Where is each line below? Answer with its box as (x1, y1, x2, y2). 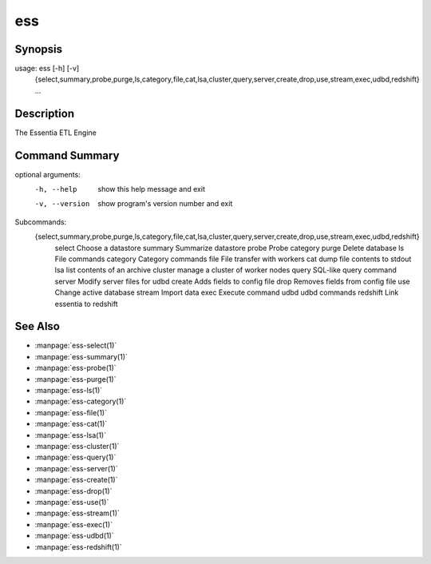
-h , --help (34, 185, 77, 194)
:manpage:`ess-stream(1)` (34, 508, 120, 518)
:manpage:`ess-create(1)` (34, 475, 118, 485)
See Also (14, 320, 60, 333)
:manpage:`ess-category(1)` (34, 396, 127, 407)
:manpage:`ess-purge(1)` (34, 374, 117, 383)
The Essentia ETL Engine (14, 128, 97, 137)
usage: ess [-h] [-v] (14, 64, 80, 73)
